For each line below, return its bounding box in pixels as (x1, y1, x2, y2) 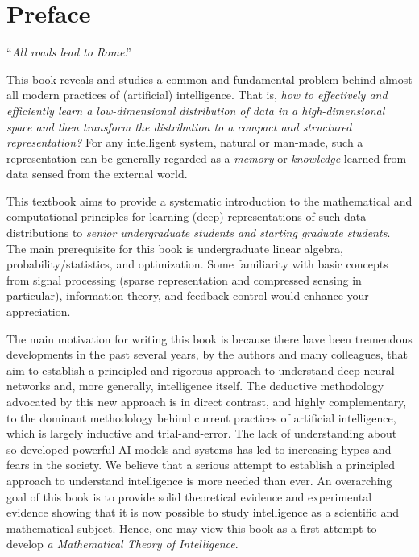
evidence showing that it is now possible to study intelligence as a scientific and (6, 504, 400, 521)
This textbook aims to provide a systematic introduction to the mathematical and (6, 192, 413, 209)
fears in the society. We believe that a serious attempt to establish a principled (6, 456, 396, 473)
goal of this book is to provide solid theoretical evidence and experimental (6, 488, 372, 505)
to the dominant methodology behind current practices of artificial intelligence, (6, 409, 396, 426)
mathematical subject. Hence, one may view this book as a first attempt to (6, 519, 377, 536)
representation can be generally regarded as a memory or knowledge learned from (6, 149, 407, 166)
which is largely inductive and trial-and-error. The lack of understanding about (6, 425, 397, 442)
